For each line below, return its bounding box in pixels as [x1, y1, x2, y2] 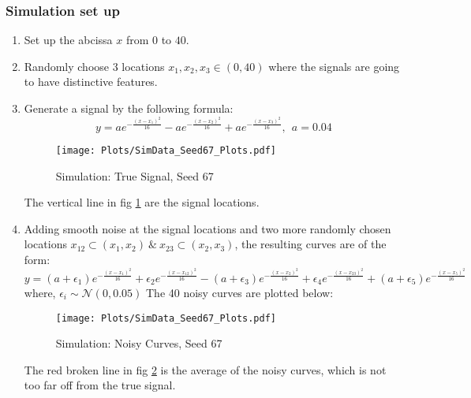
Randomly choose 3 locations [24, 58, 165, 74]
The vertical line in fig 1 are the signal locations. [24, 194, 260, 210]
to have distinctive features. [24, 73, 158, 90]
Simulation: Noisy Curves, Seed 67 [55, 335, 222, 352]
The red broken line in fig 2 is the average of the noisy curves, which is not [24, 361, 387, 378]
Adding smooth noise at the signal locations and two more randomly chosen [24, 220, 391, 236]
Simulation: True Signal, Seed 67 [55, 167, 214, 184]
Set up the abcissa [24, 32, 113, 48]
